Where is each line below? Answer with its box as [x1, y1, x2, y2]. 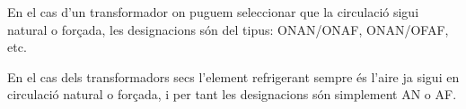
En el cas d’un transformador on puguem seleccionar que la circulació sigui [7, 3, 419, 21]
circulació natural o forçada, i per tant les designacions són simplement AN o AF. [7, 85, 457, 104]
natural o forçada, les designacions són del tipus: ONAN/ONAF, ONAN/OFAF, [7, 20, 449, 38]
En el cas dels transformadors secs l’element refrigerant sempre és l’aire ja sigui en [7, 67, 460, 86]
